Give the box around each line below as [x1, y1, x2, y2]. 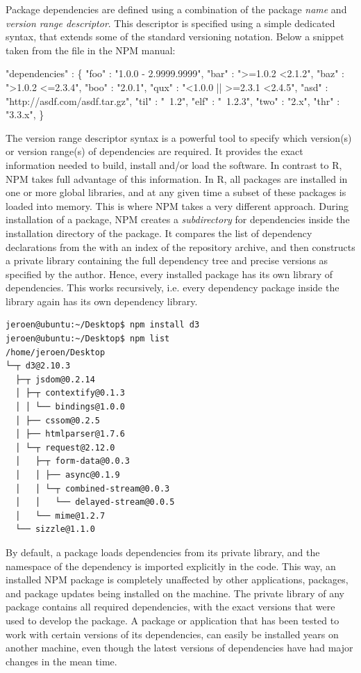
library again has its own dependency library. [6, 293, 198, 308]
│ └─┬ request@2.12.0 [15, 442, 115, 453]
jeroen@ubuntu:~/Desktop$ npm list [6, 334, 170, 344]
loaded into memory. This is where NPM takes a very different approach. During [6, 198, 349, 213]
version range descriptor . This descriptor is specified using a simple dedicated [6, 15, 335, 30]
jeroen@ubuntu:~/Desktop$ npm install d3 [6, 320, 200, 330]
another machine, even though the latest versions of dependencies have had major [6, 640, 353, 655]
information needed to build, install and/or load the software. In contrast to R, [6, 157, 342, 172]
